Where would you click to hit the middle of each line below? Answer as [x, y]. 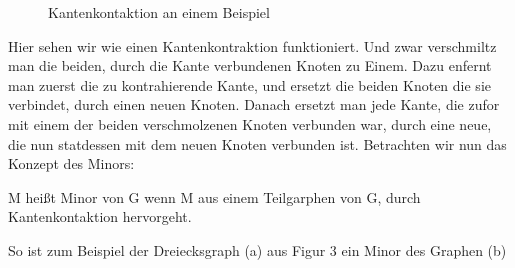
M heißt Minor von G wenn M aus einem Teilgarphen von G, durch [214, 196]
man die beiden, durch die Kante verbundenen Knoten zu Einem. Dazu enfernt [250, 65]
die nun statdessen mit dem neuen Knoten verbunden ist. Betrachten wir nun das [257, 143]
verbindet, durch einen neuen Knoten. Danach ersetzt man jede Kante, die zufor [254, 104]
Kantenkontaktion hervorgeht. [100, 216]
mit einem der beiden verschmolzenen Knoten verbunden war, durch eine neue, [250, 123]
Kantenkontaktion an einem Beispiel [159, 12]
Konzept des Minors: [71, 163]
